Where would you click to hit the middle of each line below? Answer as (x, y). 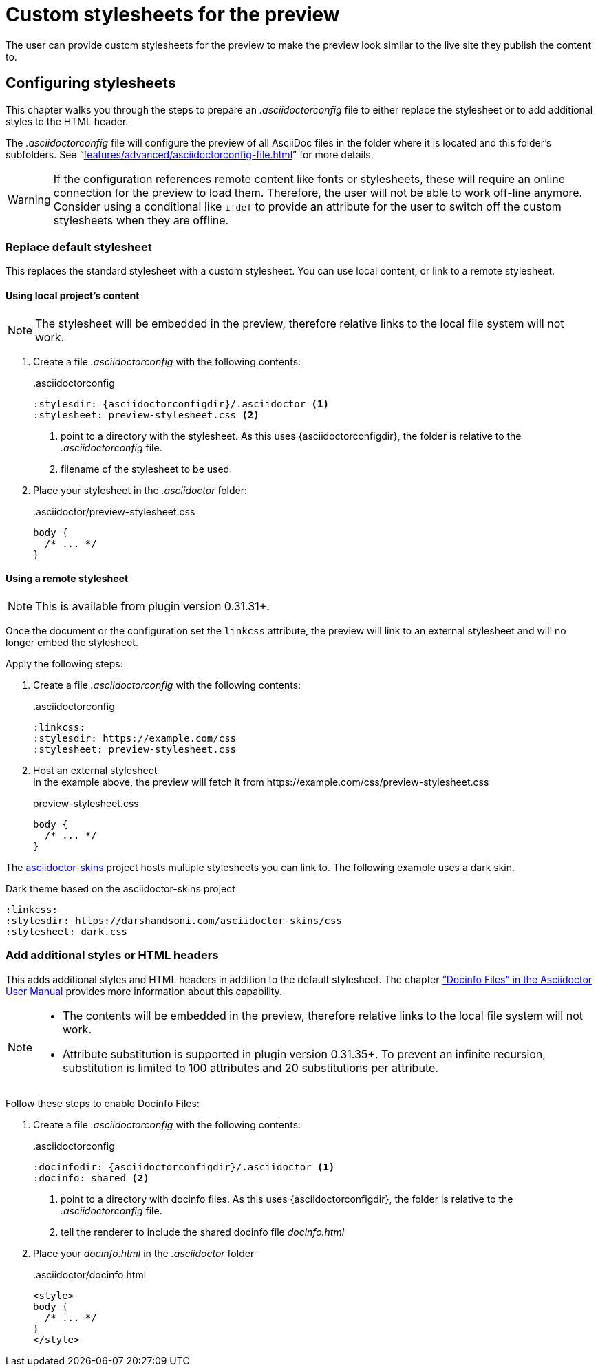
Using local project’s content (73, 295)
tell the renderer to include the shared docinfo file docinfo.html (203, 1232)
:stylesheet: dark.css (67, 931)
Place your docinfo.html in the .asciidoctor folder (144, 1253)
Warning (29, 199)
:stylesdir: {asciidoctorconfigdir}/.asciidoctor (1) (181, 404)
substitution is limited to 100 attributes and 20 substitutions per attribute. (250, 1068)
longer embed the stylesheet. (72, 642)
